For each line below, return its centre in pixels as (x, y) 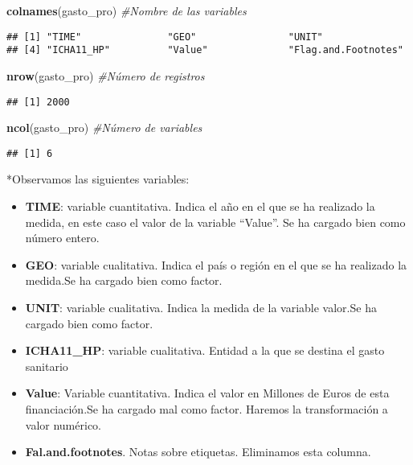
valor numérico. (63, 424)
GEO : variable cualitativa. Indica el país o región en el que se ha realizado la (216, 264)
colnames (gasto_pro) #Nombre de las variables (127, 10)
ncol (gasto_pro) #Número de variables (104, 128)
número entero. (62, 238)
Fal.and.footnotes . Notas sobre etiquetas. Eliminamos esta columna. (198, 452)
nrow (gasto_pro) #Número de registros (106, 75)
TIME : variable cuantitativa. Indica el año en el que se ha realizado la (200, 206)
